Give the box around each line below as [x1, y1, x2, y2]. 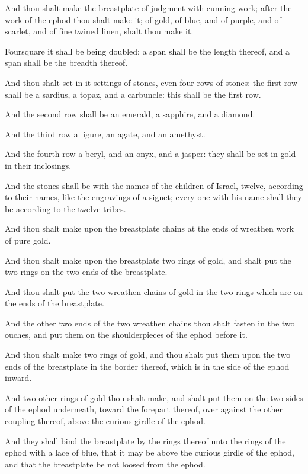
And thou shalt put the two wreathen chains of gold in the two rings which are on [5, 285, 303, 297]
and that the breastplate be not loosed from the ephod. [5, 457, 206, 470]
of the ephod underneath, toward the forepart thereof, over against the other [5, 403, 283, 415]
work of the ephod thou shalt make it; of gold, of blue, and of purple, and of [5, 13, 281, 25]
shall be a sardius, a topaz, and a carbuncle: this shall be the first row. [5, 88, 261, 100]
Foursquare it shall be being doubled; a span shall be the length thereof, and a [5, 44, 290, 57]
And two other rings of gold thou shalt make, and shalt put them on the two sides [5, 391, 303, 403]
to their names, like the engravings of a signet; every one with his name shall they [5, 191, 302, 203]
